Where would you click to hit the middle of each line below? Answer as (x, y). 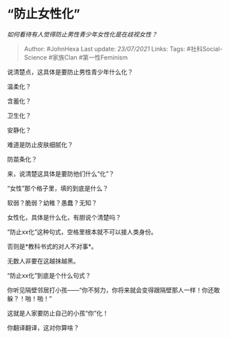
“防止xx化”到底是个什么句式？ (49, 275)
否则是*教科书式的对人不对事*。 (52, 246)
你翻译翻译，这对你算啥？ (43, 327)
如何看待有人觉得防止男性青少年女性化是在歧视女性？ (82, 34)
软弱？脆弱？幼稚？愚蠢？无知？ (52, 203)
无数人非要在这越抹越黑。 (43, 261)
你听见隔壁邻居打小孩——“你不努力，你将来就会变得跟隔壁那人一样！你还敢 (114, 290)
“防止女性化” (44, 14)
